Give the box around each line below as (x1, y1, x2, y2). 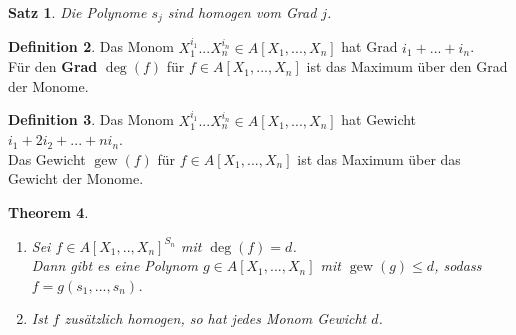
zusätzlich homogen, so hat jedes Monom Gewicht (64, 308, 367, 329)
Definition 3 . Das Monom (8, 109, 174, 130)
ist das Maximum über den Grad (306, 56, 508, 77)
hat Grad (341, 36, 398, 57)
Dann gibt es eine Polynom (31, 255, 198, 276)
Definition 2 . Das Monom (8, 36, 174, 57)
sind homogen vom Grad (167, 2, 317, 22)
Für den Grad (8, 56, 98, 77)
